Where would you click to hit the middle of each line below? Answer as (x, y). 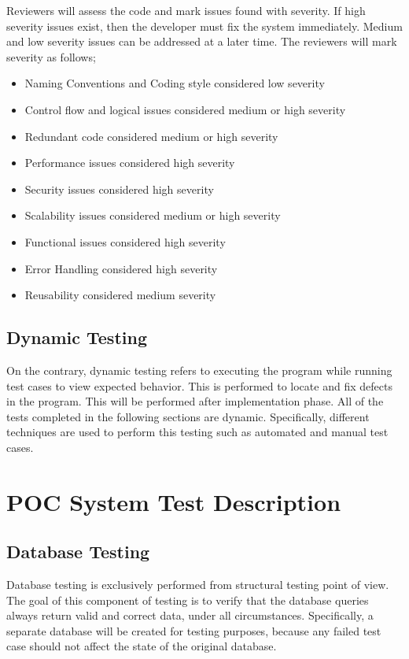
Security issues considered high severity (119, 189)
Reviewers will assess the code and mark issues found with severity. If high (186, 10)
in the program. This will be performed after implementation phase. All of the (195, 401)
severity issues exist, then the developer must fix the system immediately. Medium (204, 26)
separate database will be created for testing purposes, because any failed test (194, 630)
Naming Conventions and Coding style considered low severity (175, 83)
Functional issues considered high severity (125, 241)
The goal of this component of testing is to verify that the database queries (188, 600)
